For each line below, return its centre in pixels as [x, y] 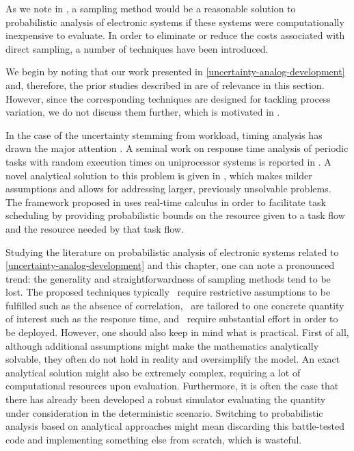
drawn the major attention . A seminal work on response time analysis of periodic [177, 148]
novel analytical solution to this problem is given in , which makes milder [159, 175]
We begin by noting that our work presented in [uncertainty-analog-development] [175, 72]
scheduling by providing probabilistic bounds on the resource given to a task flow [175, 215]
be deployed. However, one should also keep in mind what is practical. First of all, [177, 332]
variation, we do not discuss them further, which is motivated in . [143, 112]
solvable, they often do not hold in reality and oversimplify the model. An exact [173, 359]
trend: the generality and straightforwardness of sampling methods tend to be [168, 278]
